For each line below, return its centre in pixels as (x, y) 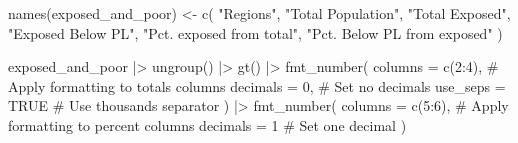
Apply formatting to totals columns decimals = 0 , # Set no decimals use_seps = (257, 85)
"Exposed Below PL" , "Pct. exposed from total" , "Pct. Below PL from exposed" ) (255, 32)
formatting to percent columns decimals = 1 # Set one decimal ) (207, 124)
